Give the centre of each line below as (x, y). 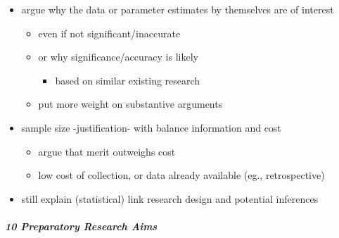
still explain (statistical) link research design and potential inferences (170, 198)
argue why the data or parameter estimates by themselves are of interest (178, 9)
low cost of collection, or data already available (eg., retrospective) (181, 175)
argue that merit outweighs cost (107, 151)
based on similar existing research (128, 80)
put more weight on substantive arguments (130, 104)
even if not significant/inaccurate (109, 33)
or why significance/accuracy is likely (118, 57)
